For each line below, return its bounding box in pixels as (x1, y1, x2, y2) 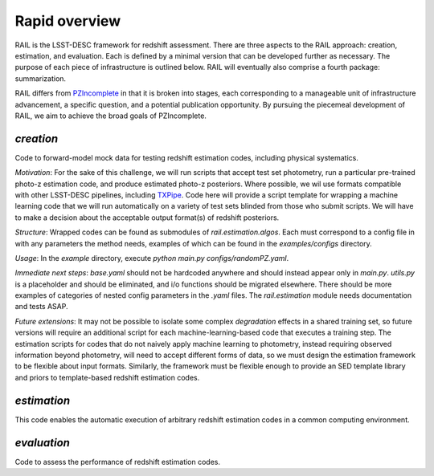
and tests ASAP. (14, 302, 68, 311)
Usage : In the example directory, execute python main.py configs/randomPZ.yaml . (14, 253, 289, 262)
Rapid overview (14, 12, 121, 30)
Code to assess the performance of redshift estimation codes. (14, 457, 221, 466)
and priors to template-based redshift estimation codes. (14, 372, 200, 382)
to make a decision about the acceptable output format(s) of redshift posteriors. (14, 213, 280, 222)
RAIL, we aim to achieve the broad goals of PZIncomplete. (14, 111, 207, 120)
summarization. (14, 73, 67, 83)
